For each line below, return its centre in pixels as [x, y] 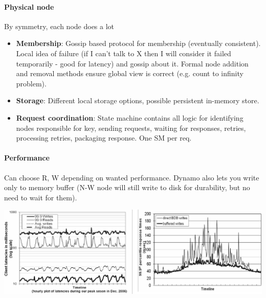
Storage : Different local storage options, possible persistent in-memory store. [138, 100]
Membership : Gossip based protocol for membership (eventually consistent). [138, 43]
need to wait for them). [41, 197]
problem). [31, 83]
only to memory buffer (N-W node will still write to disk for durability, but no [127, 187]
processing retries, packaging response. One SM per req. [104, 138]
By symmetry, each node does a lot [59, 26]
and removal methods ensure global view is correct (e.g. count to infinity [130, 73]
